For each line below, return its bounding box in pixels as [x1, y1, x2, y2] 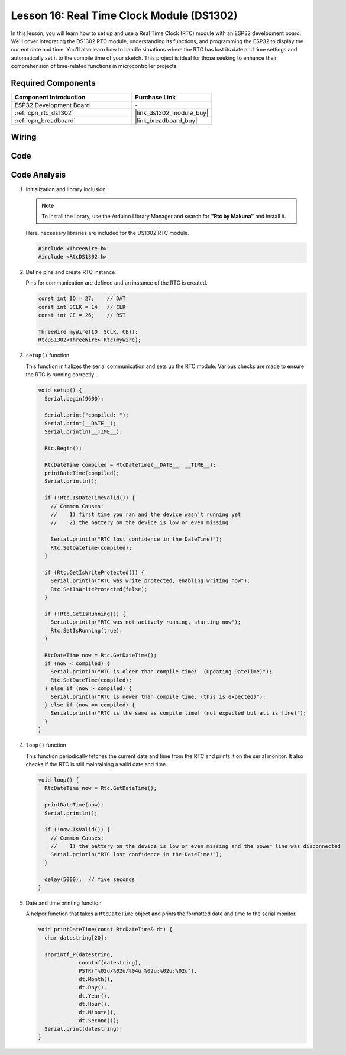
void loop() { [38, 776, 79, 783]
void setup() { [38, 387, 82, 393]
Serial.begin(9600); [44, 395, 104, 402]
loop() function [25, 741, 66, 748]
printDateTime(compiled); [44, 470, 119, 476]
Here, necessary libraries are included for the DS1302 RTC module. [25, 229, 189, 236]
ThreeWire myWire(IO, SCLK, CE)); [38, 328, 138, 335]
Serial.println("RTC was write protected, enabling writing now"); [50, 577, 251, 584]
